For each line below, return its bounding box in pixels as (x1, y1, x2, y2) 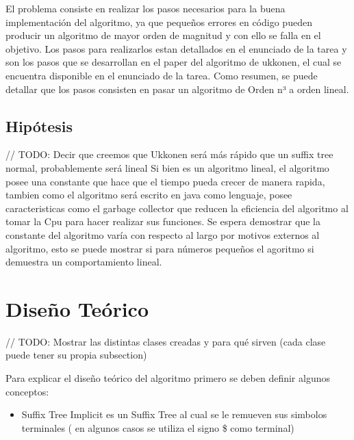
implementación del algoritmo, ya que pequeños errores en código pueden (5, 14, 312, 29)
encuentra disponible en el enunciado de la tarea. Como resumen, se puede (5, 68, 318, 82)
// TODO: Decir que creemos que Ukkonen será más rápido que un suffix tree (5, 147, 333, 161)
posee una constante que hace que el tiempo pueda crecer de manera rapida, (5, 174, 325, 188)
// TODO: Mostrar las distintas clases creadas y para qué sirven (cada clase (5, 334, 326, 348)
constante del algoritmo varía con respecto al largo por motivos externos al (5, 227, 320, 242)
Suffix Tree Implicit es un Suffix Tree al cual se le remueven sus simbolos (21, 407, 327, 422)
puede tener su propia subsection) (5, 348, 147, 362)
